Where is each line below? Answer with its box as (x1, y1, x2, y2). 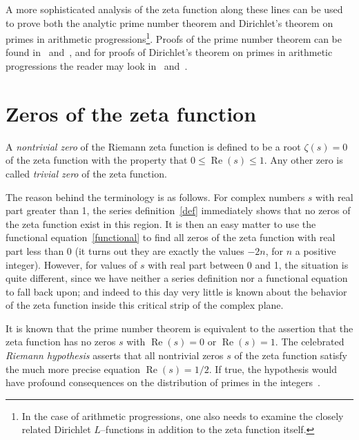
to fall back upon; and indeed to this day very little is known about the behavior (6, 284, 347, 298)
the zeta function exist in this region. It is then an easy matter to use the (6, 216, 316, 231)
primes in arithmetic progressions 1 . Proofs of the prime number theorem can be (6, 30, 342, 46)
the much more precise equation (6, 361, 140, 376)
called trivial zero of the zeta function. (6, 166, 167, 180)
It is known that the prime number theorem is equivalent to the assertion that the (6, 321, 353, 335)
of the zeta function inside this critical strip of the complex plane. (6, 298, 284, 312)
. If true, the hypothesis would (208, 361, 337, 376)
